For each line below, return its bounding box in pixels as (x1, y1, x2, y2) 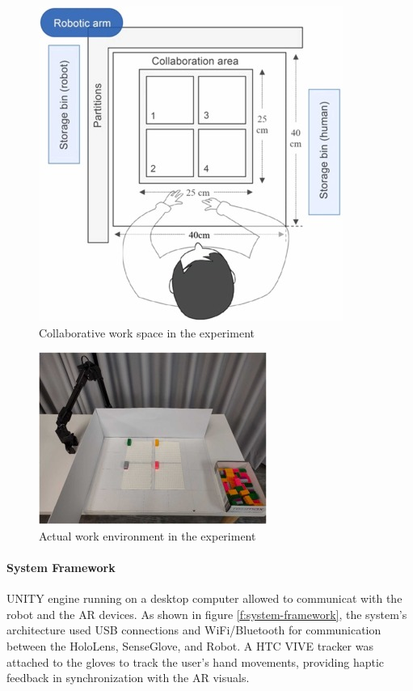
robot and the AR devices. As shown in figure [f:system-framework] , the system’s (6, 605, 407, 622)
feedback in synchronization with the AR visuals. (6, 669, 250, 686)
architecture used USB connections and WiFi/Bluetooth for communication (6, 621, 381, 638)
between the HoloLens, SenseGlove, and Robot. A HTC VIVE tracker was (6, 637, 373, 654)
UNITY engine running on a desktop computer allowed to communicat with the (6, 590, 402, 607)
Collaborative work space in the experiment (39, 324, 255, 341)
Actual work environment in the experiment (39, 527, 256, 544)
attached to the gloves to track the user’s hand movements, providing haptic (6, 653, 385, 670)
